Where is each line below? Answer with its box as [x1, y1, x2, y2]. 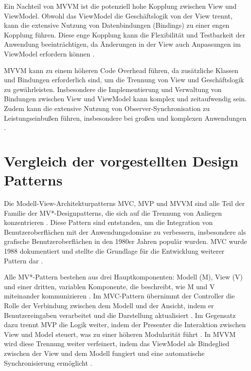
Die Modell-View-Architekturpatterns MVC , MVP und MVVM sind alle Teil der [4, 198, 245, 208]
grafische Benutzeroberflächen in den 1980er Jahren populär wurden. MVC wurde [4, 236, 247, 246]
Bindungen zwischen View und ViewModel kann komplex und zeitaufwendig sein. [4, 93, 247, 104]
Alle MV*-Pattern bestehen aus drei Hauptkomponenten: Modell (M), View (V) [4, 272, 243, 282]
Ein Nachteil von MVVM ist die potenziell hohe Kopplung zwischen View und [4, 1, 237, 11]
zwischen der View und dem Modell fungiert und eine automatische [4, 348, 205, 358]
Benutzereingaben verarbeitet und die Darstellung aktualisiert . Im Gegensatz [4, 310, 236, 320]
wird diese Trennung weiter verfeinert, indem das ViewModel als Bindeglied [4, 338, 230, 349]
